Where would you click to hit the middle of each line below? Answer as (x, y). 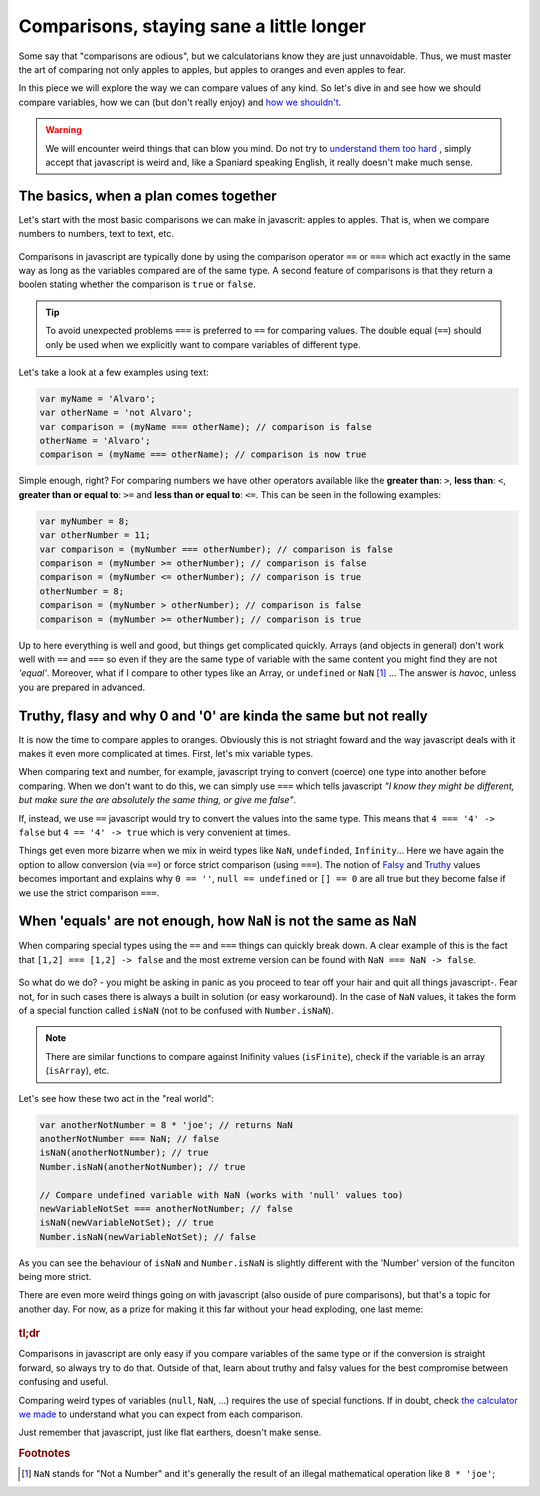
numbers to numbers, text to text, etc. (96, 234)
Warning (63, 130)
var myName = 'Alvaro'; (98, 398)
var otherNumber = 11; (95, 535)
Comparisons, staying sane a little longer (192, 26)
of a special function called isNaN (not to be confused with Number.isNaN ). (176, 1010)
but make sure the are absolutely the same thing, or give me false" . (157, 800)
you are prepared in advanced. (82, 687)
